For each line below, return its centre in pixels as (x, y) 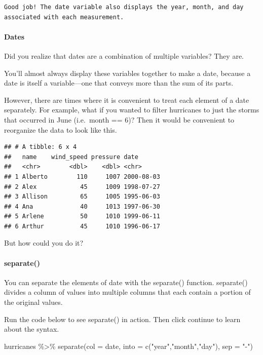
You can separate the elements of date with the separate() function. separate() (126, 282)
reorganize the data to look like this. (61, 129)
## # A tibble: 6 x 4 (41, 147)
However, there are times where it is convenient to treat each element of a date (127, 100)
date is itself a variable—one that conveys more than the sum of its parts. (119, 83)
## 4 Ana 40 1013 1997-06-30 (82, 206)
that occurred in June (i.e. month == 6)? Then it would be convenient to (119, 119)
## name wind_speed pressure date (71, 157)
